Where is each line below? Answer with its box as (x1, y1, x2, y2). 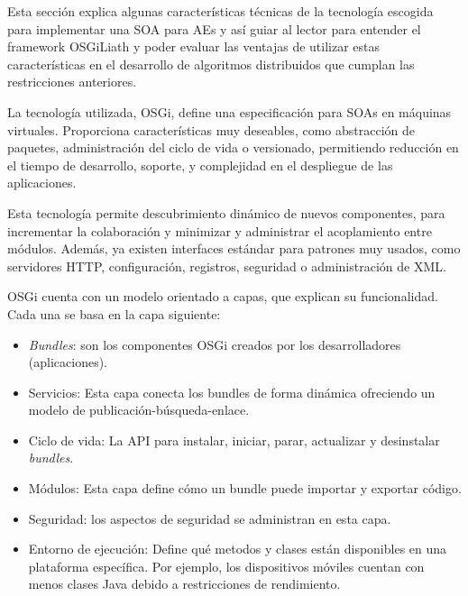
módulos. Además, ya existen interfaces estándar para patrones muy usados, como (7, 239, 461, 258)
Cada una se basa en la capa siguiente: (7, 304, 221, 323)
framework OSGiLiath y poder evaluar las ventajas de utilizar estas (7, 37, 381, 56)
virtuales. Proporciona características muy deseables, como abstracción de (7, 120, 415, 139)
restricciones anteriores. (7, 72, 137, 91)
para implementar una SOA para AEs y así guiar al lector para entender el (7, 19, 421, 38)
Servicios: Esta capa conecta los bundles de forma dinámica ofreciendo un (28, 382, 436, 401)
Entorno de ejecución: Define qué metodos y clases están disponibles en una (28, 539, 447, 558)
